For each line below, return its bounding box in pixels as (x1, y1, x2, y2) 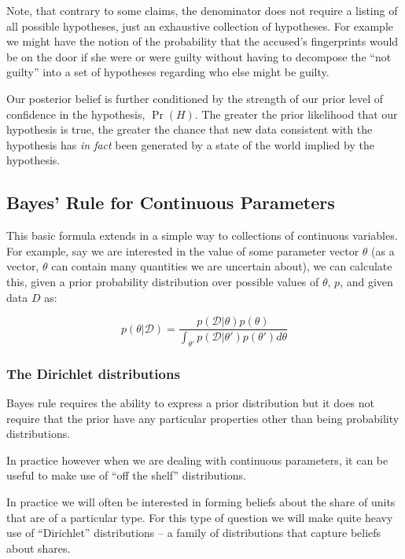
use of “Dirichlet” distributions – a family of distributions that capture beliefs (6, 524, 381, 541)
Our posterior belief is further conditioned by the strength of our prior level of (6, 90, 383, 106)
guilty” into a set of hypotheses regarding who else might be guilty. (6, 64, 330, 80)
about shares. (6, 539, 71, 556)
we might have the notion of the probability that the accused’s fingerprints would (6, 33, 399, 50)
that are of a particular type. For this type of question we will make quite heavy (6, 509, 393, 525)
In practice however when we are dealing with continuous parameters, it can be (6, 451, 388, 468)
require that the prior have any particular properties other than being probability (6, 410, 399, 426)
